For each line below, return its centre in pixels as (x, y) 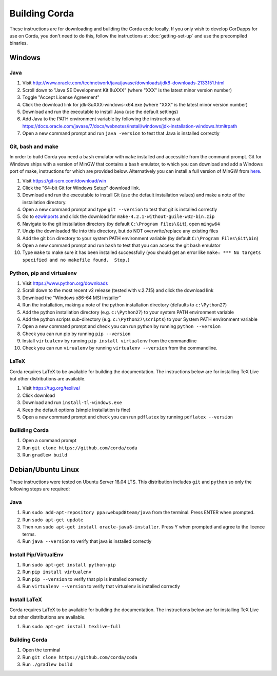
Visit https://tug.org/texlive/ (51, 388)
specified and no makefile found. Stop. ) (76, 260)
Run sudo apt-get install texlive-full (72, 627)
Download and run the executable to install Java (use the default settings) (100, 112)
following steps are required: (40, 489)
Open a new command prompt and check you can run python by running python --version (121, 326)
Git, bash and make (34, 147)
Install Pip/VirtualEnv (36, 554)
